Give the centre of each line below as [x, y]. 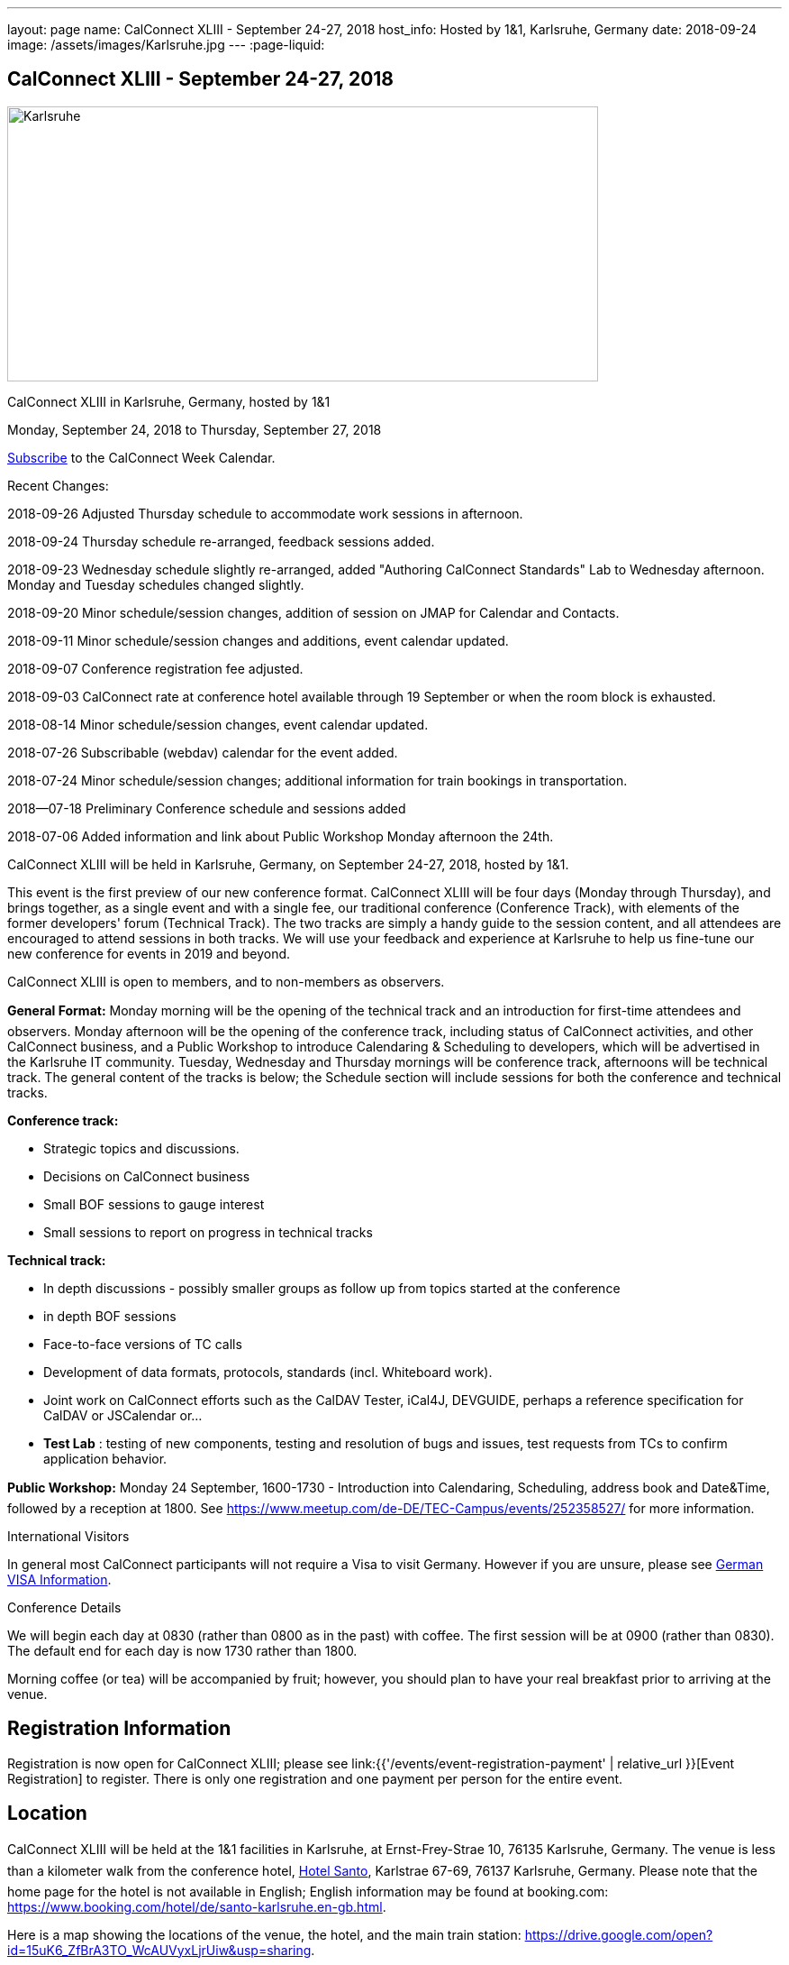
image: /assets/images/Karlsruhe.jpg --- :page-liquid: [166, 45]
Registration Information [119, 1729]
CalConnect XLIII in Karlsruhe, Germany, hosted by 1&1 [169, 401]
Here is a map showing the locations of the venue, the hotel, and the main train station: [264, 1934]
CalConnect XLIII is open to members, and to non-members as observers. [226, 981]
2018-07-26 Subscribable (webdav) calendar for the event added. [203, 752]
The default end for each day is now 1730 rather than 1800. [182, 1650]
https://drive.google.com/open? [619, 1934]
